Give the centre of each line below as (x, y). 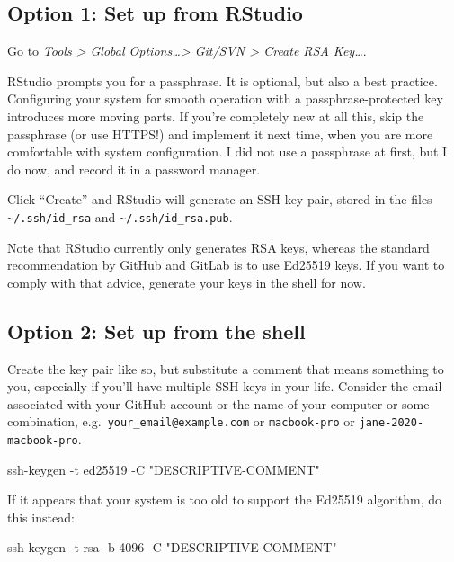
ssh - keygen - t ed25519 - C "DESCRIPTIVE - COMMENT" (164, 469)
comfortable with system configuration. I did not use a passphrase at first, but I (227, 152)
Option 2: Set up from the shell (156, 330)
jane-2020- (392, 423)
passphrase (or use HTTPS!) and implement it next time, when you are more (220, 134)
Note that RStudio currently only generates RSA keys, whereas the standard (218, 247)
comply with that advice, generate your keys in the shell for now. (187, 282)
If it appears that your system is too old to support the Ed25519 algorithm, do (224, 500)
